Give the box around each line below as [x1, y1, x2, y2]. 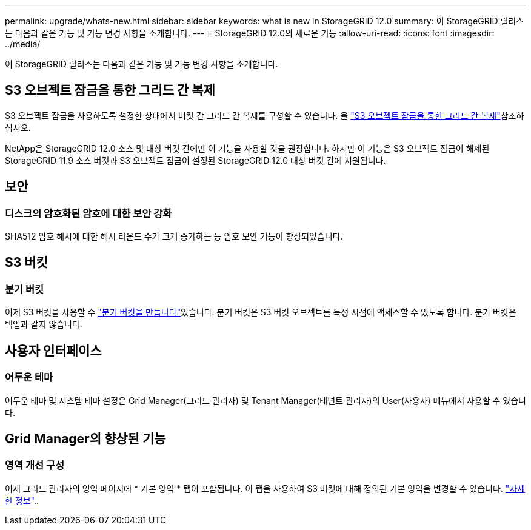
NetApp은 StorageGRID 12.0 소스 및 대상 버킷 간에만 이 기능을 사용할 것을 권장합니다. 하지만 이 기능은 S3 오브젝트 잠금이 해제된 [5, 143, 490, 153]
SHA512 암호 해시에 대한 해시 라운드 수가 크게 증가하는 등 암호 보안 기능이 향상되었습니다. [5, 231, 343, 242]
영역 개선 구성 [5, 459, 65, 472]
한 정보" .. [5, 495, 39, 506]
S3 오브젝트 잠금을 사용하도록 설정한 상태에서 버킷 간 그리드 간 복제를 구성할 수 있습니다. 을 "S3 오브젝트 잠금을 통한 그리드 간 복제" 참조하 [5, 110, 524, 121]
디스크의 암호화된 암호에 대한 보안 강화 [5, 207, 172, 220]
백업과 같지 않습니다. [5, 319, 82, 330]
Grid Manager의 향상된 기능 [5, 431, 166, 446]
